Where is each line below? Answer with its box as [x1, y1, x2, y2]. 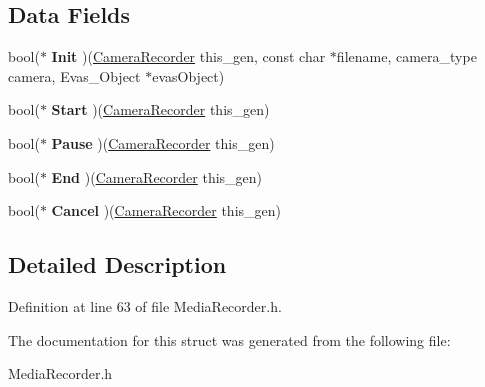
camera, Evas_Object [8, 65, 141, 86]
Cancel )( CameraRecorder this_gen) [51, 200, 281, 221]
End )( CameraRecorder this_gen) [51, 166, 263, 187]
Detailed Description [8, 249, 227, 280]
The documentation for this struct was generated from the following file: [8, 329, 451, 350]
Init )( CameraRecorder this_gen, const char [51, 46, 326, 67]
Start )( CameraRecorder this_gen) [51, 99, 270, 120]
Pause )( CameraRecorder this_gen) [51, 132, 275, 153]
